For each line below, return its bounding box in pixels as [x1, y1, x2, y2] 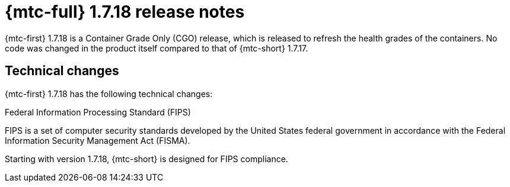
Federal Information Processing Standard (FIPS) [5, 107, 191, 117]
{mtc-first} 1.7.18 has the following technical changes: [5, 88, 213, 99]
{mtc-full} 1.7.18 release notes [5, 2, 245, 22]
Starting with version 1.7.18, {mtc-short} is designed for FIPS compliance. [5, 153, 288, 164]
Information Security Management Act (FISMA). [5, 135, 190, 146]
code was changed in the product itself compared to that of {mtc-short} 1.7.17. [5, 43, 308, 53]
